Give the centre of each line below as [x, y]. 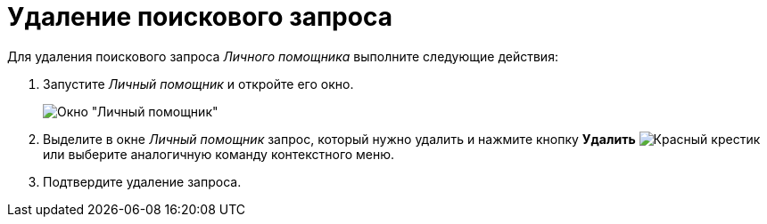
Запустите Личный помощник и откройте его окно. [198, 84]
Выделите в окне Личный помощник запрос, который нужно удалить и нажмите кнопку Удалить [339, 139]
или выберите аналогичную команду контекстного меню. [219, 154]
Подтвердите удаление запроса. [142, 181]
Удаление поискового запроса [200, 17]
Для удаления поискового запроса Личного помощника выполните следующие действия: [283, 56]
